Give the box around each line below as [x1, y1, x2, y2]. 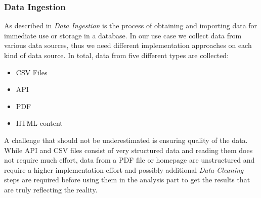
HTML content [16, 118, 63, 128]
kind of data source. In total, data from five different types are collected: [4, 50, 229, 60]
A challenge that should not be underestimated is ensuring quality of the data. [4, 134, 248, 145]
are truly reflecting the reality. [4, 184, 98, 194]
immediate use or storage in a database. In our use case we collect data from [4, 30, 242, 40]
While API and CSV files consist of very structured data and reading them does [4, 144, 253, 155]
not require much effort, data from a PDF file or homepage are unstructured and [4, 155, 255, 165]
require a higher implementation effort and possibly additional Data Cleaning [4, 164, 244, 175]
